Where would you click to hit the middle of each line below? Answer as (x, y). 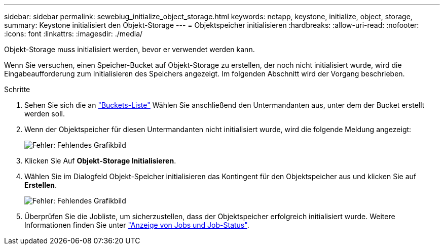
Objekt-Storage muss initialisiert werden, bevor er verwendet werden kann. (129, 49)
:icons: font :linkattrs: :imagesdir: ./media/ (73, 34)
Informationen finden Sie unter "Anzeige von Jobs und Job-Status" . (137, 225)
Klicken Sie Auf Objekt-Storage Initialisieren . (100, 161)
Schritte (17, 89)
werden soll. (45, 114)
